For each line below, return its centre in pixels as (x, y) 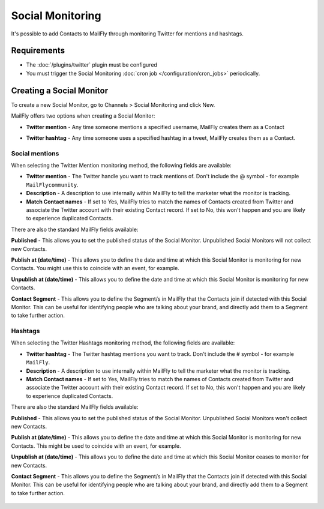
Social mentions (35, 153)
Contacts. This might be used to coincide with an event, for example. (96, 446)
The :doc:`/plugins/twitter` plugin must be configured (91, 65)
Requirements (38, 51)
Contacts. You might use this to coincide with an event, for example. (95, 268)
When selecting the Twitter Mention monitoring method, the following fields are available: (121, 166)
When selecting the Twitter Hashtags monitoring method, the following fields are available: (123, 343)
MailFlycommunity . (52, 185)
